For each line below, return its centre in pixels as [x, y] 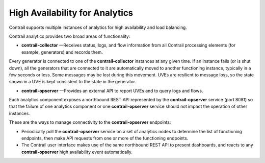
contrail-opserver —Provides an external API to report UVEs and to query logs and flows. [112, 91]
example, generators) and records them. [62, 52]
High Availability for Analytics [71, 13]
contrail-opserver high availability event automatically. [77, 152]
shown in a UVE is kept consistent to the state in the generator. [73, 82]
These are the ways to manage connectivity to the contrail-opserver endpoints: [90, 122]
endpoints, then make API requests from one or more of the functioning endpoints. [105, 138]
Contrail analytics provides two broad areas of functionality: [69, 36]
